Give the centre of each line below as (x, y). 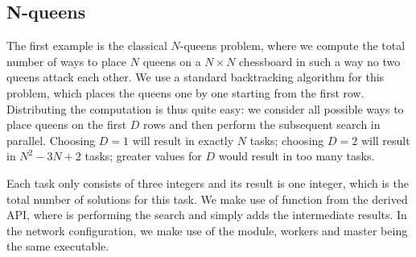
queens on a (172, 61)
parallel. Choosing (51, 140)
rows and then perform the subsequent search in (262, 124)
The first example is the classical (87, 46)
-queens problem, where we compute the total (292, 46)
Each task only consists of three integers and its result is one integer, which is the (208, 182)
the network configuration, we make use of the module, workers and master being (207, 230)
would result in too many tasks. (297, 156)
